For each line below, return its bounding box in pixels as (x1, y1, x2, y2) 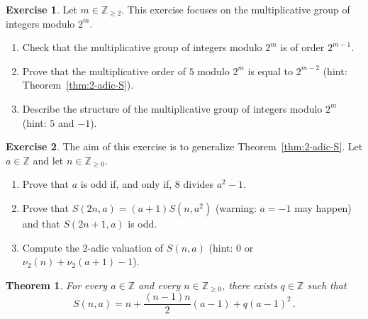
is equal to (247, 63, 293, 78)
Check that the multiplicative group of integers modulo (22, 40, 262, 55)
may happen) (294, 200, 352, 215)
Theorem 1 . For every (6, 277, 108, 292)
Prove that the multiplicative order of (22, 63, 186, 78)
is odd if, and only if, (80, 177, 172, 191)
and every (138, 277, 181, 292)
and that (22, 216, 60, 230)
